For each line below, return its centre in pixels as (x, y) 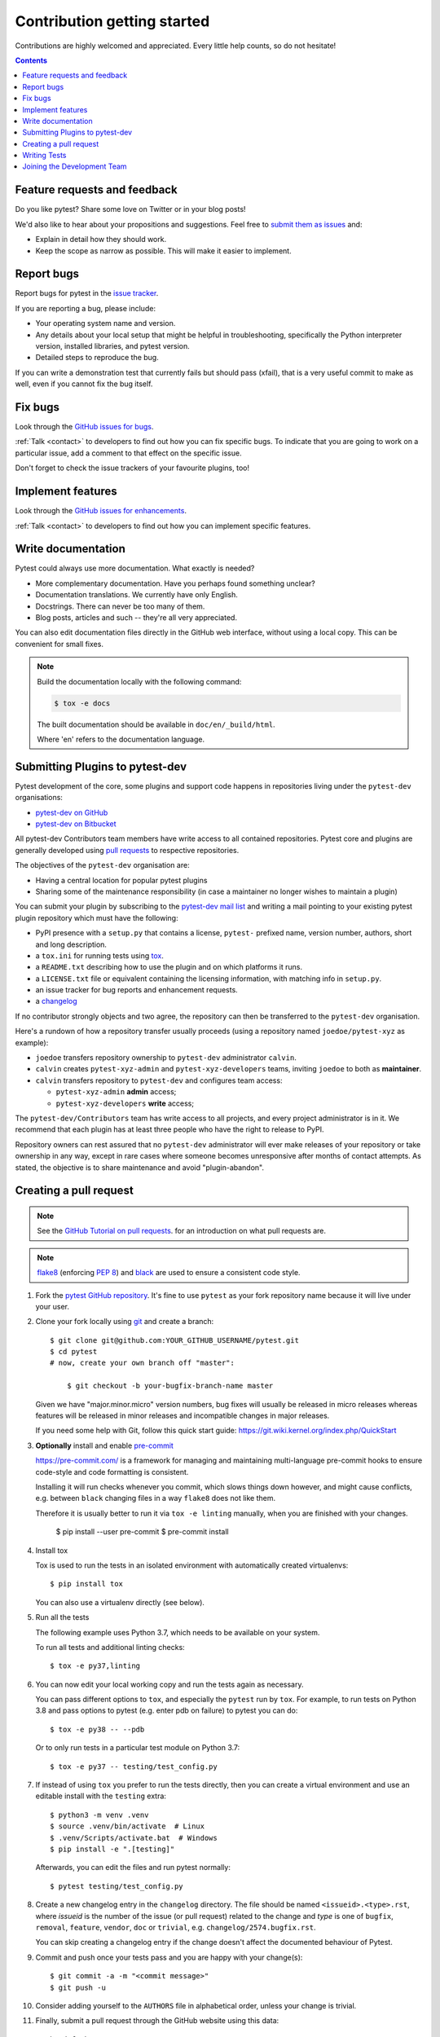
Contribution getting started (112, 21)
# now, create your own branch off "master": (143, 1363)
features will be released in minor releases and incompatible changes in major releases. (183, 1416)
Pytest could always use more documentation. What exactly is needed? (135, 568)
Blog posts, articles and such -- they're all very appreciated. (136, 618)
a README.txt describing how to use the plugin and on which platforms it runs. (169, 967)
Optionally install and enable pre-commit (105, 1445)
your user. (52, 1306)
